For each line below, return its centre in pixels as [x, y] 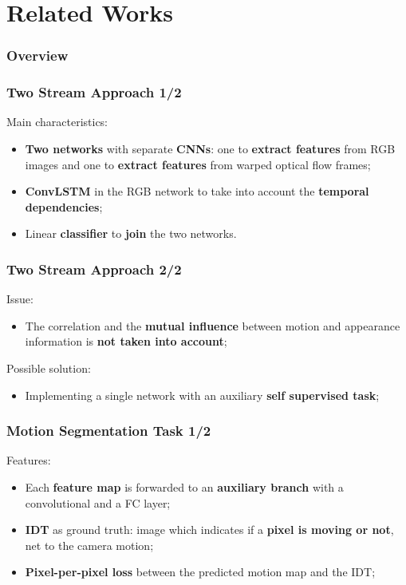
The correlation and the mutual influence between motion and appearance [213, 325]
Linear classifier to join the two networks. [131, 233]
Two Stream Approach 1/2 [94, 92]
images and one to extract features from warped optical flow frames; [198, 164]
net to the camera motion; [89, 545]
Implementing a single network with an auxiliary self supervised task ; [202, 395]
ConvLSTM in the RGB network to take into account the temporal [197, 191]
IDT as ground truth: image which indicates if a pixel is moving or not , [209, 530]
